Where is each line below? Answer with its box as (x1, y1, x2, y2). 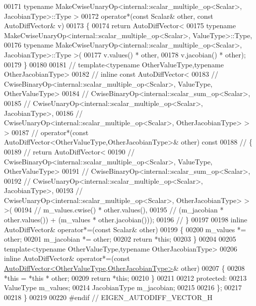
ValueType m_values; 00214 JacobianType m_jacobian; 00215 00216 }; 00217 (4, 282, 242, 293)
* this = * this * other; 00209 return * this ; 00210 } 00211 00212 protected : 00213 (4, 272, 247, 283)
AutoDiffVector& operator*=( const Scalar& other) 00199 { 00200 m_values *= (4, 224, 246, 234)
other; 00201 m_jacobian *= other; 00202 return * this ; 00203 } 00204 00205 (4, 234, 236, 244)
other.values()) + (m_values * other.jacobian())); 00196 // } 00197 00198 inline (4, 214, 248, 225)
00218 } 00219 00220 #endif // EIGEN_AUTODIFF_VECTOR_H (4, 292, 213, 302)
